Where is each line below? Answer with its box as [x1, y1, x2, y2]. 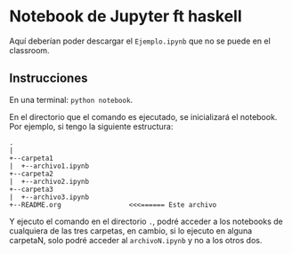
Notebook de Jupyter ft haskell [9, 6, 242, 27]
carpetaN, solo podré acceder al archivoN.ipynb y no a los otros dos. [9, 234, 263, 245]
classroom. [9, 44, 51, 55]
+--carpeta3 [9, 185, 53, 194]
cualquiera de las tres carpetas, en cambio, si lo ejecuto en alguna [9, 225, 253, 236]
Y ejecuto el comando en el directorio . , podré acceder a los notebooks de [9, 216, 283, 226]
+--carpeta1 [9, 154, 53, 163]
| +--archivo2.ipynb [9, 177, 90, 186]
